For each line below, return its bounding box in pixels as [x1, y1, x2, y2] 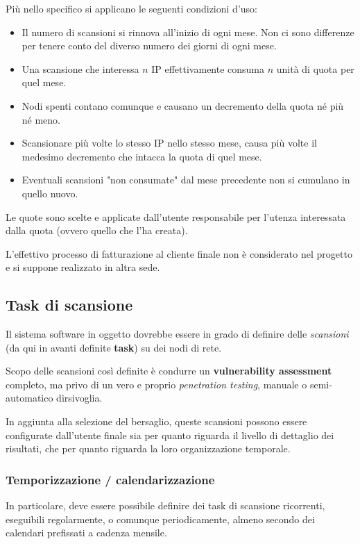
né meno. [22, 112, 61, 126]
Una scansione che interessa [22, 61, 139, 76]
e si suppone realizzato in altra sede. [6, 260, 160, 274]
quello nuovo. [22, 186, 78, 200]
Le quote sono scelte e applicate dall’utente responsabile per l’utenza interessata [6, 209, 346, 224]
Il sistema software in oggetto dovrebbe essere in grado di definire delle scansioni [6, 327, 349, 341]
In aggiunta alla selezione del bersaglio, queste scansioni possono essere [6, 414, 307, 429]
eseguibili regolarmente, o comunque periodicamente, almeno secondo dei [6, 511, 315, 526]
